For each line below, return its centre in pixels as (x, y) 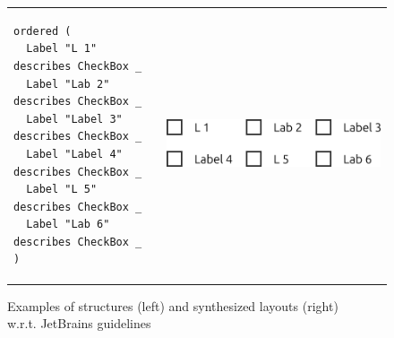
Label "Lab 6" (68, 225)
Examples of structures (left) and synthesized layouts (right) (173, 305)
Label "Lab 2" (68, 84)
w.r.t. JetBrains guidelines (79, 323)
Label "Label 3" (74, 119)
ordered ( (43, 31)
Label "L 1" (62, 49)
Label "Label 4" (74, 154)
